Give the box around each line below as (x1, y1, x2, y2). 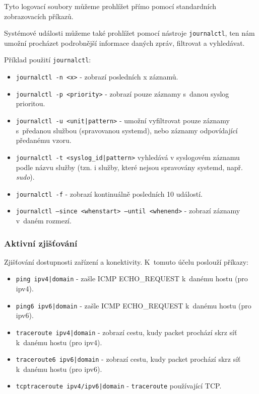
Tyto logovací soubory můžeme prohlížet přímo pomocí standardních (4, 1, 217, 11)
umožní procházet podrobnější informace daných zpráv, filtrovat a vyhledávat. (4, 37, 245, 48)
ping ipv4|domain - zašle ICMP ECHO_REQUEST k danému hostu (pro (16, 273, 248, 284)
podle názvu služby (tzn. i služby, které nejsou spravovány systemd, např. (16, 162, 243, 172)
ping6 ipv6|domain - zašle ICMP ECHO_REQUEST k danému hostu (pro (16, 300, 251, 310)
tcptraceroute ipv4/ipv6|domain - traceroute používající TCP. (16, 380, 222, 391)
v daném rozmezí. (16, 215, 72, 225)
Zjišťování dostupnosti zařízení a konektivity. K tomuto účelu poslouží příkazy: (4, 256, 248, 267)
